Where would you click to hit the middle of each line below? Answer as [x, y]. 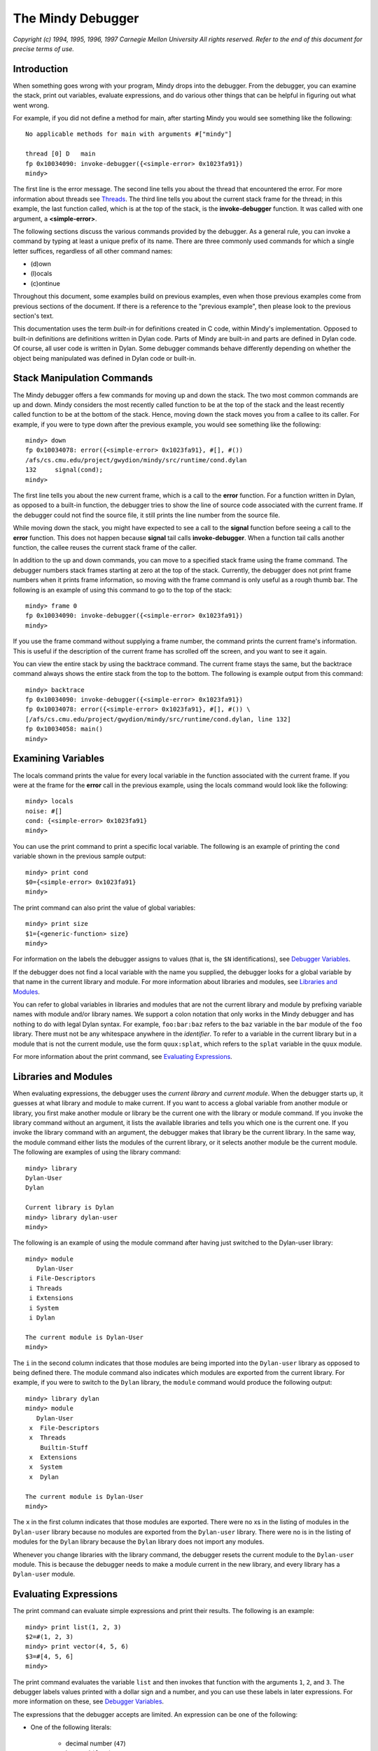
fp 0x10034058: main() [64, 729]
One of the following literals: [71, 1727]
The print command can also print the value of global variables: [104, 908]
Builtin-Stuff [64, 1447]
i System [44, 1308]
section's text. [33, 316]
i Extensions [51, 1298]
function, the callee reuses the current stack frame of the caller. [105, 547]
